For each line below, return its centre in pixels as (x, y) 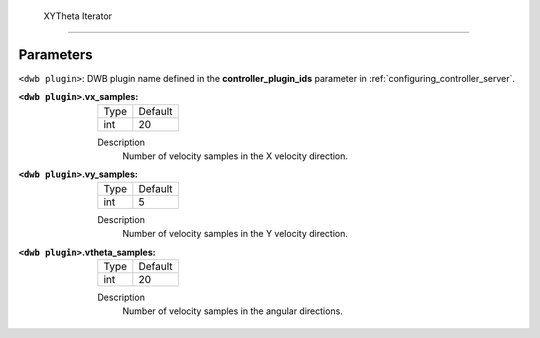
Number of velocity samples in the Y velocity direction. (235, 234)
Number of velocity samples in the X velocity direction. (235, 156)
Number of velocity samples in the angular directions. (233, 311)
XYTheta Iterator (78, 16)
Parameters (55, 54)
